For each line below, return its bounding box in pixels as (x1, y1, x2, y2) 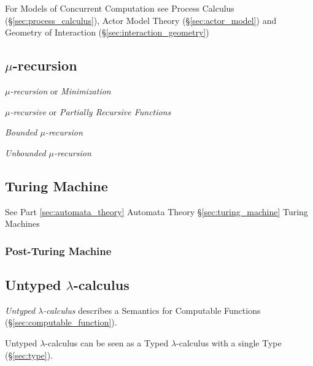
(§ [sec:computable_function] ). (5, 316, 117, 329)
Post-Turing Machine (5, 243, 112, 258)
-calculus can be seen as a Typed (45, 336, 169, 349)
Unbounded (5, 146, 46, 159)
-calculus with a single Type (176, 336, 282, 349)
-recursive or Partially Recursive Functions (10, 105, 171, 118)
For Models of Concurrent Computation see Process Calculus (5, 2, 234, 14)
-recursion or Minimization (10, 84, 111, 97)
